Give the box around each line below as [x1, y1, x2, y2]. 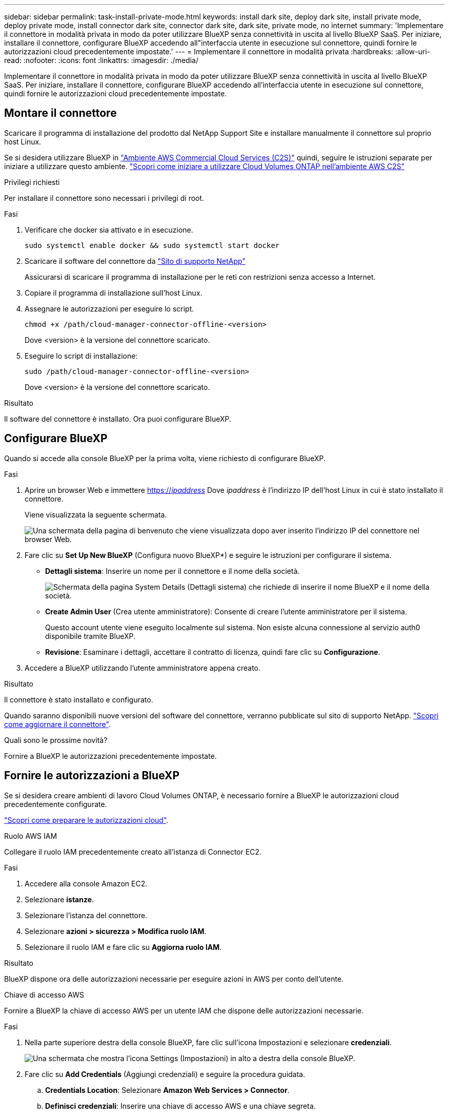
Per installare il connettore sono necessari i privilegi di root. [4, 193, 205, 202]
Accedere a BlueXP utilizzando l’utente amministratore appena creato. [25, 663, 261, 672]
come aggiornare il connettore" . [4, 719, 111, 729]
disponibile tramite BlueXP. [45, 631, 135, 640]
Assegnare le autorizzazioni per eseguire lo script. [25, 304, 194, 313]
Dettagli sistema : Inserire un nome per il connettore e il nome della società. [45, 566, 300, 575]
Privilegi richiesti [4, 177, 60, 186]
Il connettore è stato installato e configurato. [4, 695, 153, 704]
